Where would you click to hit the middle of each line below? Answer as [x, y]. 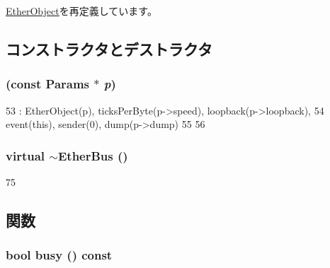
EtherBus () [93, 155]
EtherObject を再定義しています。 [81, 11]
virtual [25, 155]
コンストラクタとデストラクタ [109, 48]
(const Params [48, 84]
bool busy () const [59, 255]
